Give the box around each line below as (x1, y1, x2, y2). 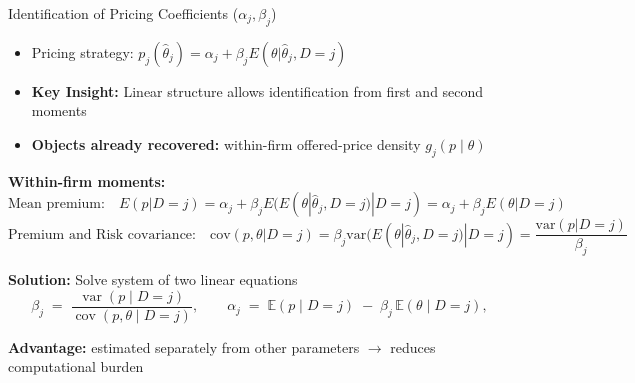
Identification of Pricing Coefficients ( (8, 3, 239, 23)
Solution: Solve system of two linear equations (8, 269, 298, 290)
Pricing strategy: (31, 41, 134, 62)
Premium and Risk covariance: (8, 227, 196, 242)
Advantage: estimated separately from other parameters (8, 336, 360, 357)
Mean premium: (8, 197, 105, 212)
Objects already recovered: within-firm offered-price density (31, 133, 421, 154)
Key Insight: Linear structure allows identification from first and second (31, 80, 484, 101)
